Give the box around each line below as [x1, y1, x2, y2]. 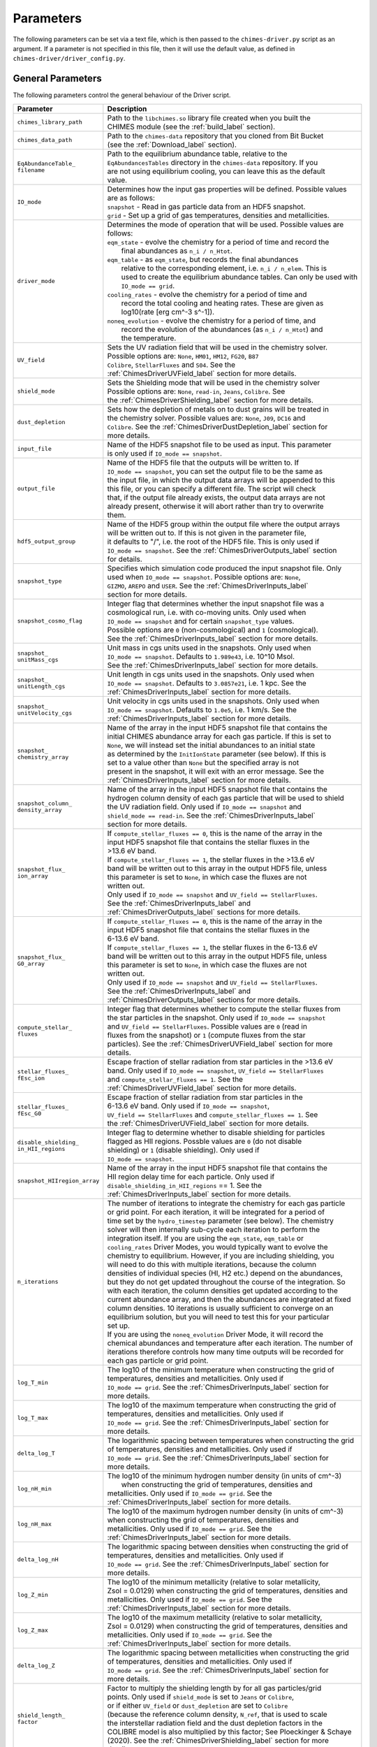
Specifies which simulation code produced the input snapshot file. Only [107, 563, 342, 573]
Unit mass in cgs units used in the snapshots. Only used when [107, 643, 311, 653]
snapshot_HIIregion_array [17, 1177, 100, 1184]
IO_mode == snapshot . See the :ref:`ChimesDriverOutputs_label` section [107, 545, 337, 555]
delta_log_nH [17, 1556, 59, 1563]
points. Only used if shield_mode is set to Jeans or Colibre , [107, 1692, 295, 1702]
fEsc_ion [17, 1074, 45, 1082]
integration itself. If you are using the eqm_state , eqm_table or [107, 1233, 304, 1243]
